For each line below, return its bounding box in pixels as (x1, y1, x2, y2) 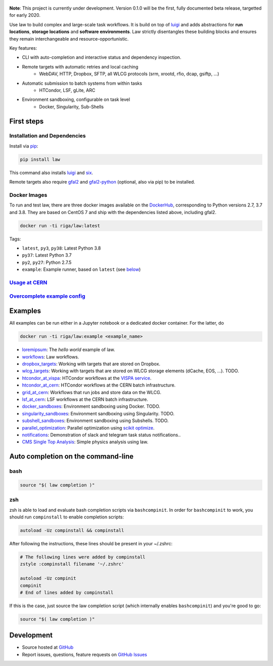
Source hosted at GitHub (22, 644, 74, 650)
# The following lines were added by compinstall (20, 554, 146, 560)
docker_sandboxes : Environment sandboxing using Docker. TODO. (22, 403, 160, 409)
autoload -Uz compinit (20, 576, 76, 581)
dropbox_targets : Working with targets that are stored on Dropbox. (22, 361, 161, 367)
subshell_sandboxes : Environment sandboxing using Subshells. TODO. (22, 417, 169, 424)
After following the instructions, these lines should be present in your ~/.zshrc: (9, 541, 173, 546)
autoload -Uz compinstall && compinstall (20, 528, 124, 534)
